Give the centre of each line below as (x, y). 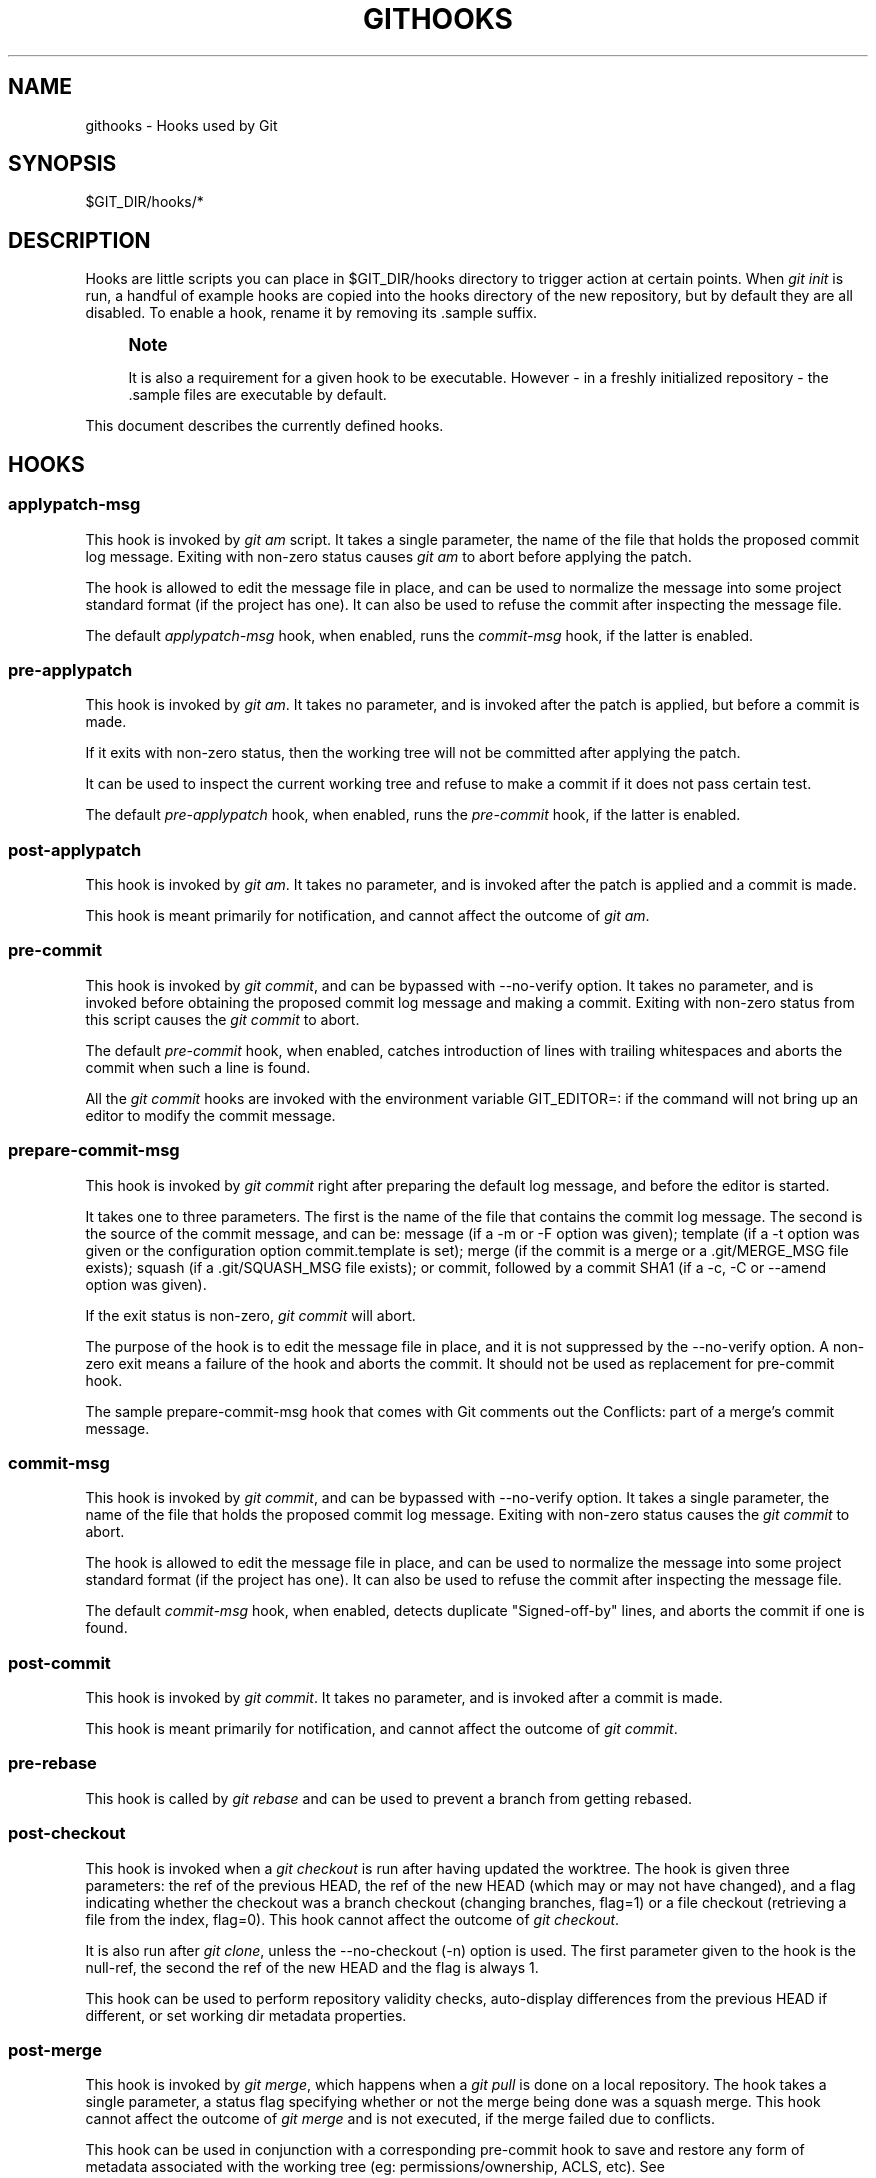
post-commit (59, 1662)
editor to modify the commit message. (210, 1115)
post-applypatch (75, 849)
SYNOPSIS (62, 164)
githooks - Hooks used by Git (181, 125)
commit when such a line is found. (198, 1067)
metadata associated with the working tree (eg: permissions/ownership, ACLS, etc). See (375, 2167)
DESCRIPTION (79, 240)
